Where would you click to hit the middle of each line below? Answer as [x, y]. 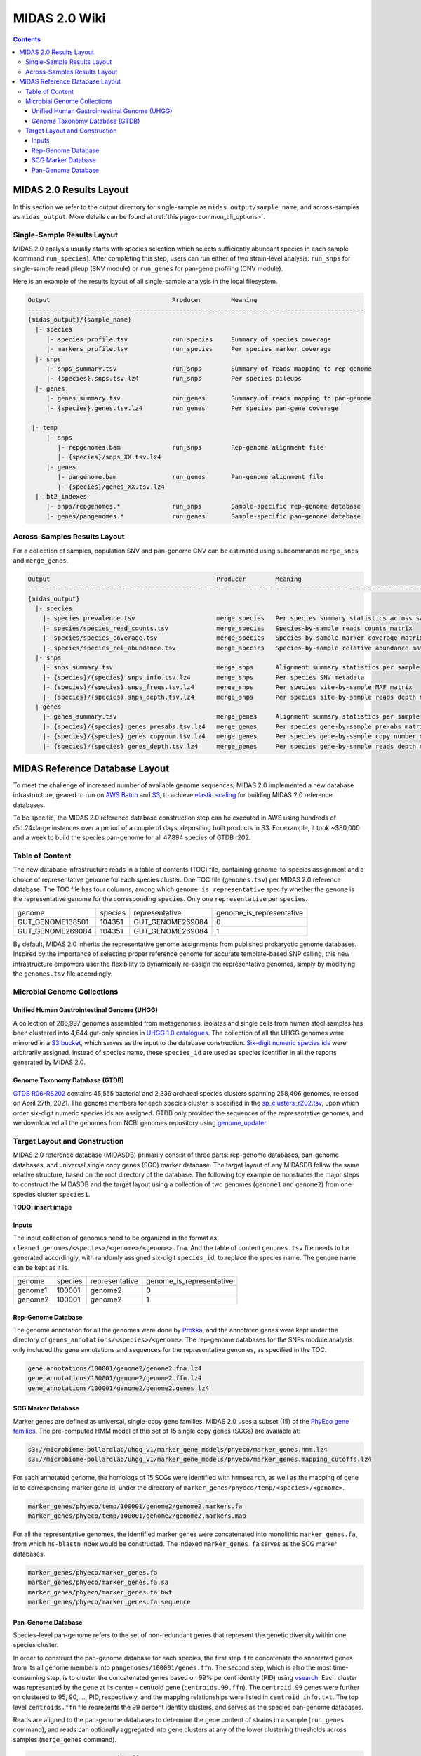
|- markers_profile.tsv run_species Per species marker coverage [188, 349]
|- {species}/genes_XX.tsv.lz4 [111, 487]
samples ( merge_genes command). [65, 1739]
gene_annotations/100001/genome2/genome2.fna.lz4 [115, 1368]
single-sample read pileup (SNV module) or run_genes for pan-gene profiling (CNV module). [148, 268]
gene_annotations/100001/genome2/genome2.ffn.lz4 [115, 1378]
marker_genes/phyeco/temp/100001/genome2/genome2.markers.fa [135, 1506]
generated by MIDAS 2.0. [49, 1062]
